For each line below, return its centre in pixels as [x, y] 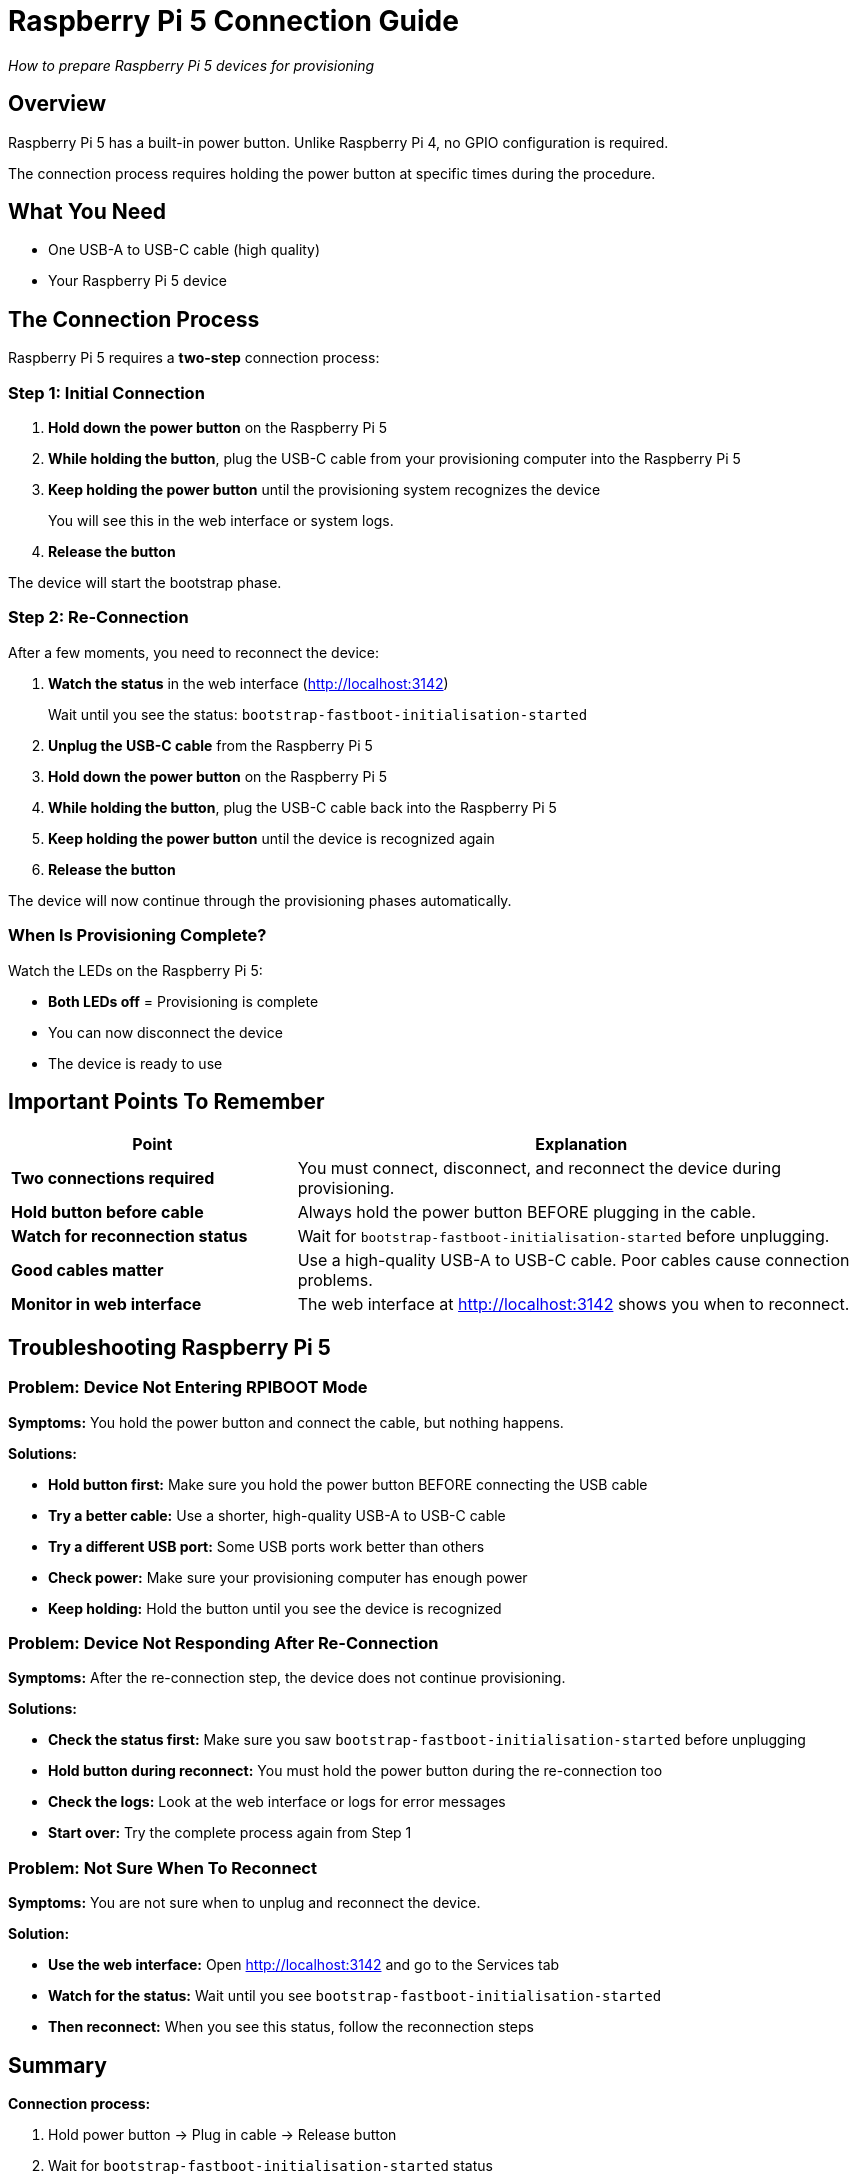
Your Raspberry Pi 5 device [137, 281]
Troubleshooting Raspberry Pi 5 [169, 1347]
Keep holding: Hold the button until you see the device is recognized [275, 1608]
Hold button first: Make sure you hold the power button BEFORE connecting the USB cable [348, 1484]
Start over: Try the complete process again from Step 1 [230, 1833]
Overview [57, 104]
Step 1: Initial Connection [106, 392]
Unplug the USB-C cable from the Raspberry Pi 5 [210, 745]
